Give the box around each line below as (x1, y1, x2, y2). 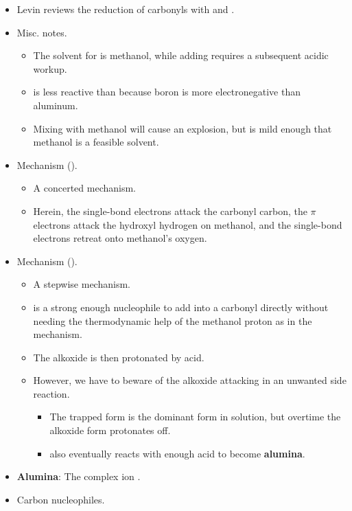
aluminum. (33, 98, 78, 112)
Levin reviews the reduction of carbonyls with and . (16, 2, 235, 16)
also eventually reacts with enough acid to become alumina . (49, 446, 305, 460)
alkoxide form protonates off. (49, 423, 171, 438)
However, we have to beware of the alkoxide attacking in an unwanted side (33, 373, 347, 387)
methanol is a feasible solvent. (33, 135, 159, 149)
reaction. (33, 386, 70, 400)
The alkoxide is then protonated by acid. (33, 350, 204, 364)
